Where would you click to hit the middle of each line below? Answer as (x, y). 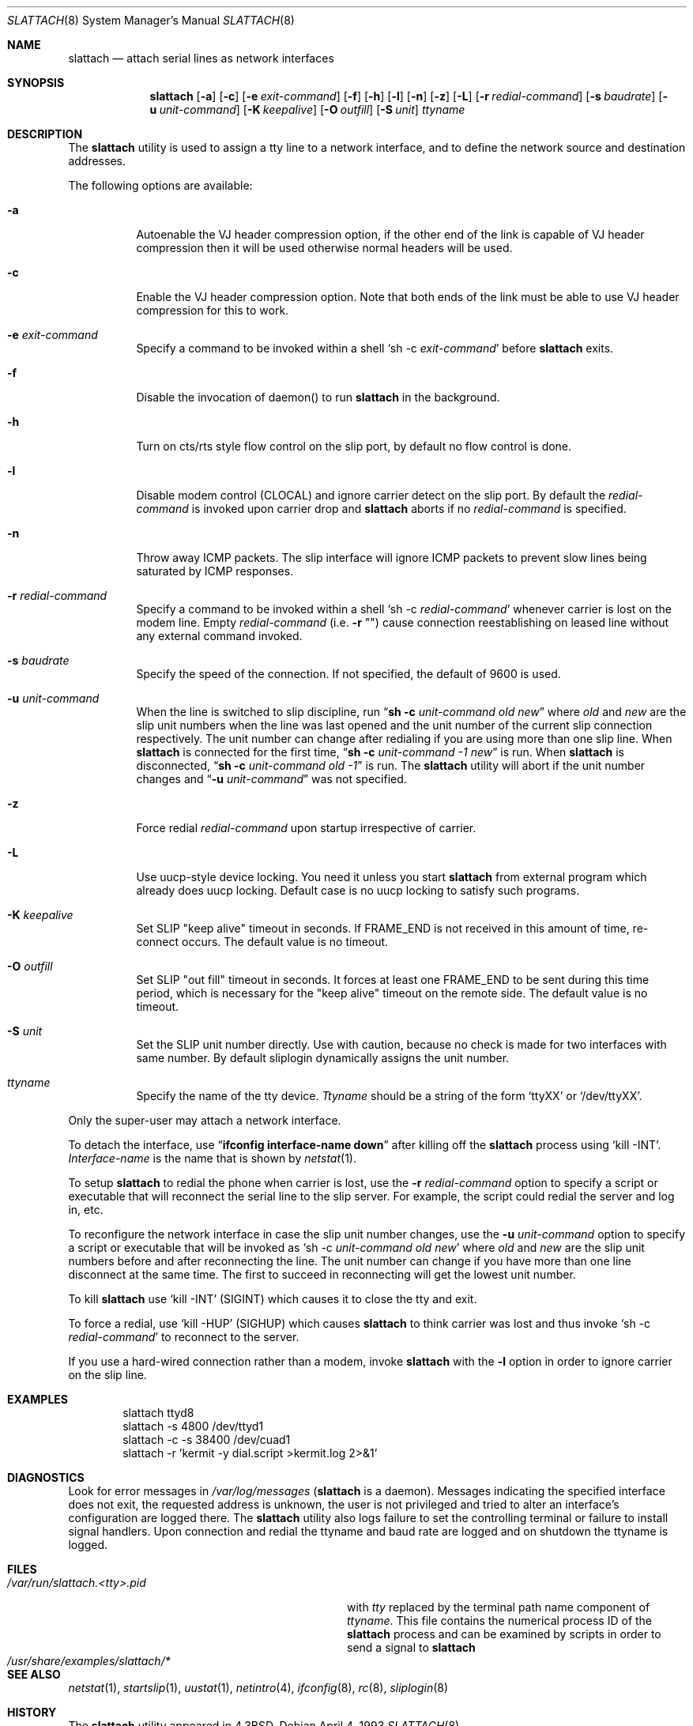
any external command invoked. (219, 636)
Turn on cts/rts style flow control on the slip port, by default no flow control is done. (354, 446)
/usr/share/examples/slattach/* (89, 1661)
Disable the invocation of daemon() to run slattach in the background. (318, 397)
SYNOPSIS (36, 83)
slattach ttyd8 (158, 1413)
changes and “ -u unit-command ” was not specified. (271, 779)
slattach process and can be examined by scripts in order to (504, 1634)
